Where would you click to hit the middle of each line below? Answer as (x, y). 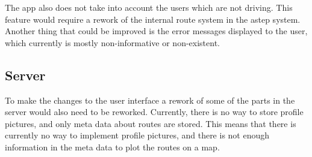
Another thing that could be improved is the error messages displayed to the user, (156, 31)
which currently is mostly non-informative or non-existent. (113, 42)
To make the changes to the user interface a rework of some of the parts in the (150, 100)
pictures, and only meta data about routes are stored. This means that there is (151, 123)
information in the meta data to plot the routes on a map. (112, 147)
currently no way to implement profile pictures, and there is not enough (137, 135)
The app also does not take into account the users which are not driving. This (149, 7)
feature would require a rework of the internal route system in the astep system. (153, 19)
